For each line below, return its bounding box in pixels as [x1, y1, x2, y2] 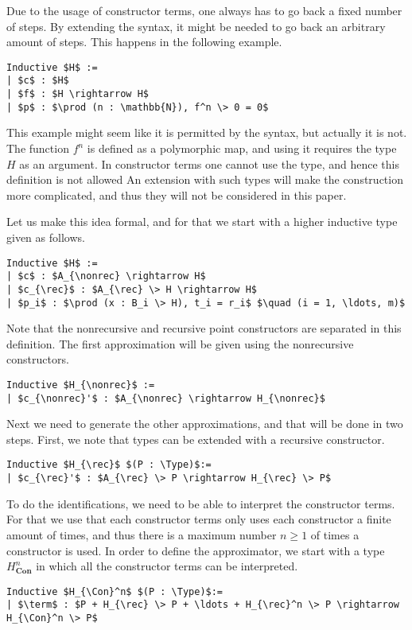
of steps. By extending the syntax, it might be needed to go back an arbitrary [6, 17, 386, 34]
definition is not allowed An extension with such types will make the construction [6, 171, 403, 188]
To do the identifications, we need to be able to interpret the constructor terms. [6, 495, 395, 511]
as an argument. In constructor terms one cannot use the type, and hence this [19, 155, 399, 172]
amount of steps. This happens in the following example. [6, 33, 282, 50]
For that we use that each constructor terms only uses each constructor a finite [6, 511, 391, 527]
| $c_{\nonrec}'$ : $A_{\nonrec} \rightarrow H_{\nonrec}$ [6, 392, 325, 404]
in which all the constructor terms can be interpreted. [36, 558, 298, 574]
